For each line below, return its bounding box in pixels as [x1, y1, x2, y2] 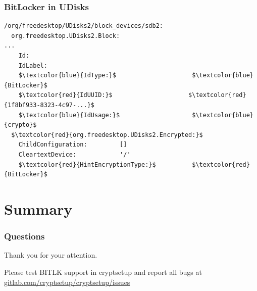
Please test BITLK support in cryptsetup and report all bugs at [4, 266, 202, 277]
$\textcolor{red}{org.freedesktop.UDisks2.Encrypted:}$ [11, 131, 203, 138]
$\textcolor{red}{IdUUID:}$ [18, 91, 113, 99]
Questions [4, 230, 45, 243]
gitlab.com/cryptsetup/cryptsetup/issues [4, 276, 130, 287]
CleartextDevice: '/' [18, 151, 131, 158]
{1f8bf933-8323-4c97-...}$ [4, 101, 94, 109]
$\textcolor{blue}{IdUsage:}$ [18, 111, 120, 119]
